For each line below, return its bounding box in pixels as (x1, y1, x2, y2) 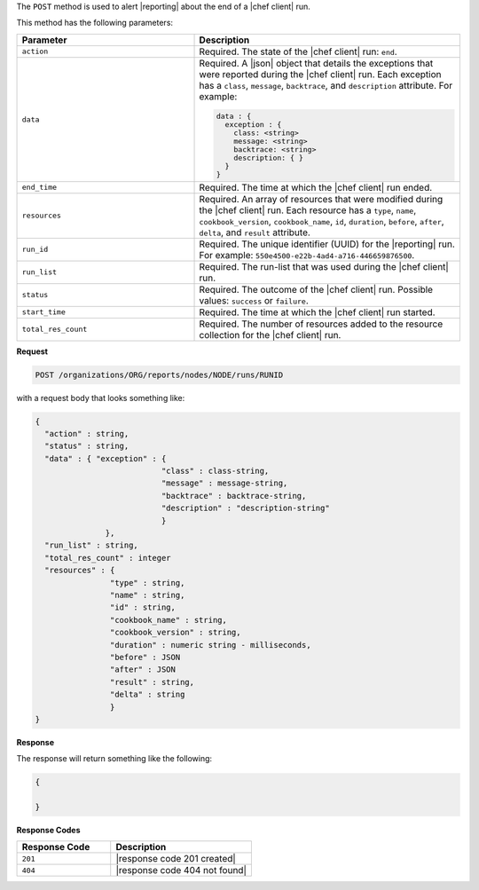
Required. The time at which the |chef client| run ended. (199, 181, 433, 193)
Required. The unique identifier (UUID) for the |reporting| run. (199, 238, 456, 250)
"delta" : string (109, 689, 185, 700)
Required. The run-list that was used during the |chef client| (199, 260, 450, 272)
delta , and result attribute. (199, 226, 310, 239)
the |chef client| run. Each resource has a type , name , (199, 204, 417, 217)
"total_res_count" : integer (44, 553, 172, 563)
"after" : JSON (109, 665, 177, 674)
